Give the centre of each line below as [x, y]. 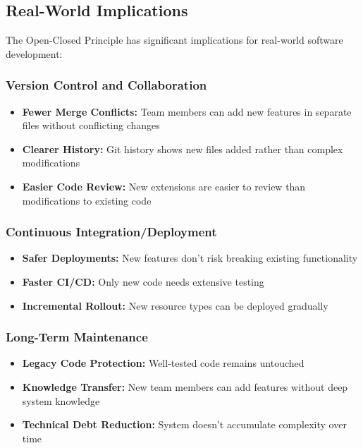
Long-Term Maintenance [77, 337]
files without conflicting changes [91, 125]
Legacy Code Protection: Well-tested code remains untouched [163, 363]
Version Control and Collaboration [106, 85]
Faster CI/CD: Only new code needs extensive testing [143, 281]
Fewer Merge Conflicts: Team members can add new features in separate [187, 111]
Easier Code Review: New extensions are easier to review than [164, 186]
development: [34, 53]
